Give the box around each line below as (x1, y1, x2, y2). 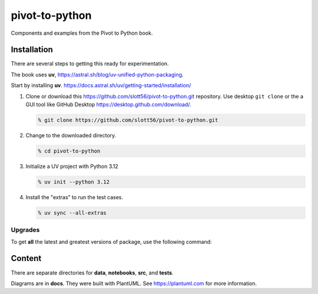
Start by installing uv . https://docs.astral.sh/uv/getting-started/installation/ (11, 82, 191, 89)
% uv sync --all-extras (38, 209, 107, 216)
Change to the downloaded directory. (25, 131, 117, 138)
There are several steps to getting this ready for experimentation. (11, 60, 169, 67)
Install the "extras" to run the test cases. (25, 193, 124, 200)
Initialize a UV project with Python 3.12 (25, 163, 119, 170)
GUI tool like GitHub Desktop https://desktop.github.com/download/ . (25, 101, 191, 108)
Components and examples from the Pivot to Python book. (11, 29, 153, 37)
